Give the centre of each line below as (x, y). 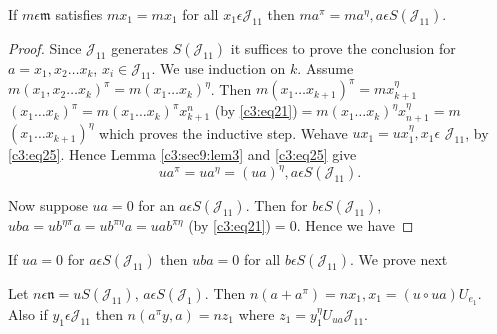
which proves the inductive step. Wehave (223, 132)
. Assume (325, 68)
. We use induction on (218, 68)
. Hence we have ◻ (355, 225)
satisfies (79, 14)
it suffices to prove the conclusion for (343, 48)
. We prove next (399, 258)
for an (156, 205)
